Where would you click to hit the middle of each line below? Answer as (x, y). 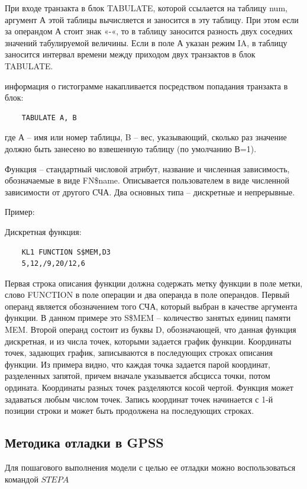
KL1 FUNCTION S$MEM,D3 (66, 252)
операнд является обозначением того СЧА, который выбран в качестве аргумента (151, 306)
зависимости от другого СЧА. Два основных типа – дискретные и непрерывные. (150, 192)
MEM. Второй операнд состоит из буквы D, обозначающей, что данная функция (151, 329)
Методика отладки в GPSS (84, 443)
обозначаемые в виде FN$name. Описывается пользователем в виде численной (147, 180)
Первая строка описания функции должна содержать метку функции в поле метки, (154, 283)
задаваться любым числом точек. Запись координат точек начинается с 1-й (139, 399)
